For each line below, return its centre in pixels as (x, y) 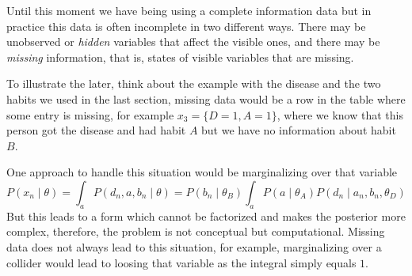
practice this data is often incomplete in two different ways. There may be (186, 26)
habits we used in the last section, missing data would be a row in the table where (206, 98)
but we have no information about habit (299, 130)
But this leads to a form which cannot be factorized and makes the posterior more (206, 216)
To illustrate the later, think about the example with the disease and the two (194, 83)
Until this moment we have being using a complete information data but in (189, 10)
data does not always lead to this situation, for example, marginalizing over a (194, 246)
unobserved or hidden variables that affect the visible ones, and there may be (193, 42)
